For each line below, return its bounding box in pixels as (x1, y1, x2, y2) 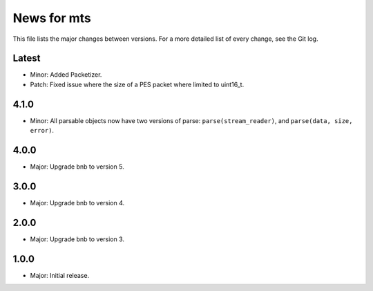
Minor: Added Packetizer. (30, 71, 102, 79)
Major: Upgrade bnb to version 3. (30, 235, 124, 243)
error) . (30, 126, 55, 135)
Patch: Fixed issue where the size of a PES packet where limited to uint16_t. (30, 80, 245, 88)
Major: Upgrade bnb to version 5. (30, 162, 124, 171)
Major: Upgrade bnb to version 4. (30, 198, 125, 207)
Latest (12, 53, 41, 64)
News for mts (12, 10, 91, 26)
